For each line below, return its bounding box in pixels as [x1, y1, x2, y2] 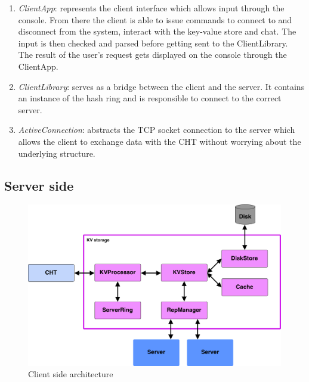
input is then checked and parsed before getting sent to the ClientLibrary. [18, 36, 288, 49]
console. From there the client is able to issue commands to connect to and [18, 13, 292, 26]
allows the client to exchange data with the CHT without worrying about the [18, 135, 301, 147]
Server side [4, 176, 74, 194]
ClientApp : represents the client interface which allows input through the [18, 2, 285, 14]
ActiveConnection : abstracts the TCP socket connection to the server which [18, 123, 295, 136]
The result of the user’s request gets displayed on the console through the [18, 48, 287, 61]
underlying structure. [18, 147, 95, 159]
